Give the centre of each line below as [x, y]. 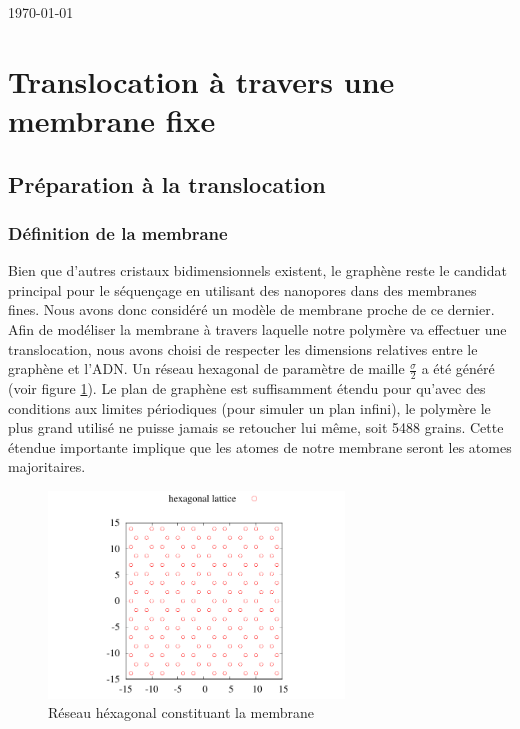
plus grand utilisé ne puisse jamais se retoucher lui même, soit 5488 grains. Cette [256, 427]
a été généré [458, 368]
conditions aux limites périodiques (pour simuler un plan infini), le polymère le [249, 407]
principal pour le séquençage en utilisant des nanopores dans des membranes [242, 289]
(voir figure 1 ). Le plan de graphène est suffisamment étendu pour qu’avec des [247, 387]
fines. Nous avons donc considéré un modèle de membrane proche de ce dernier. [251, 309]
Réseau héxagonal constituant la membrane [181, 712]
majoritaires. [47, 466]
